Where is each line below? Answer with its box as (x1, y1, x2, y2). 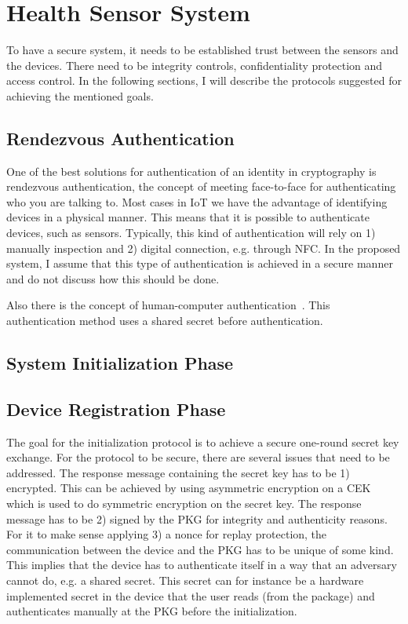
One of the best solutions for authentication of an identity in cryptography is (6, 162, 377, 179)
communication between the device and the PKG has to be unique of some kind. (6, 541, 394, 557)
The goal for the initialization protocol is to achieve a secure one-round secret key (6, 433, 399, 450)
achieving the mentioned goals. (6, 87, 154, 104)
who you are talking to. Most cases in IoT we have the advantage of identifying (6, 193, 388, 210)
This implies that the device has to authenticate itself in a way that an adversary (6, 556, 397, 573)
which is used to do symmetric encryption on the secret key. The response (6, 495, 362, 511)
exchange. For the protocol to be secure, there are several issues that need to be (6, 449, 390, 465)
